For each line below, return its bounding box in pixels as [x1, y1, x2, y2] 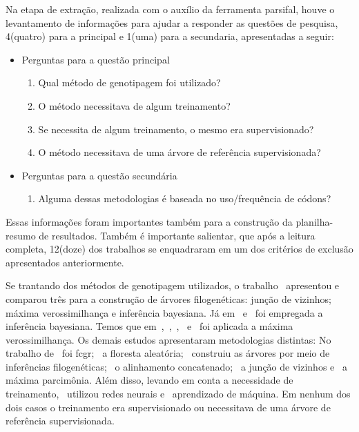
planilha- [295, 214, 333, 228]
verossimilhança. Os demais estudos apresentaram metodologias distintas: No [6, 332, 331, 346]
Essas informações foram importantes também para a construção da [6, 214, 293, 228]
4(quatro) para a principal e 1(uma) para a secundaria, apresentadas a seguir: [6, 29, 334, 43]
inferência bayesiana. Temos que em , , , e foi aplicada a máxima [6, 319, 293, 333]
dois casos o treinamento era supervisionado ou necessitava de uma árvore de [6, 400, 331, 414]
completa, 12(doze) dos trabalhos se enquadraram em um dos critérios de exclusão [6, 242, 353, 256]
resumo [6, 228, 36, 242]
